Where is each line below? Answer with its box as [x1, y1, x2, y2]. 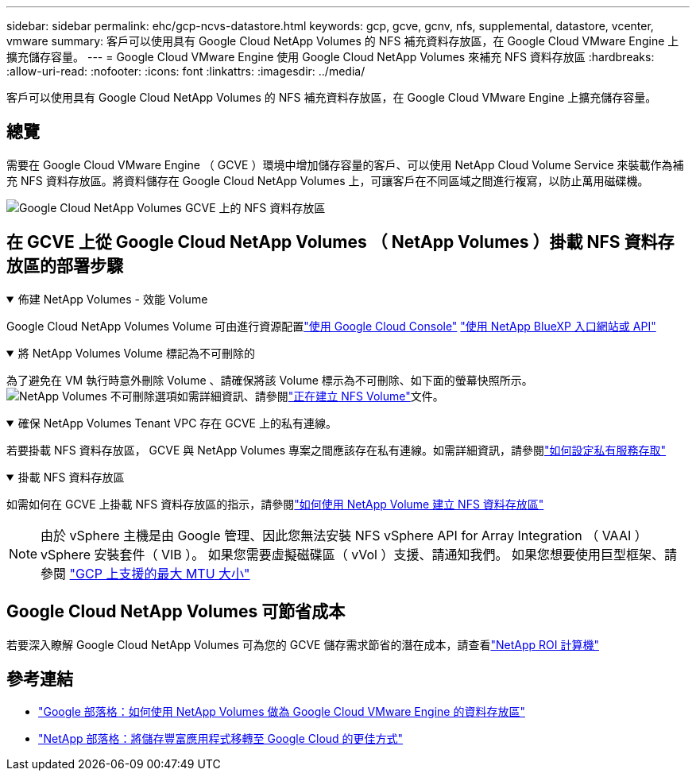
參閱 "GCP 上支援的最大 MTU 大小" [41, 565, 250, 582]
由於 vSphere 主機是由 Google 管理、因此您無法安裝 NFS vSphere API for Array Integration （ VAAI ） [41, 527, 648, 543]
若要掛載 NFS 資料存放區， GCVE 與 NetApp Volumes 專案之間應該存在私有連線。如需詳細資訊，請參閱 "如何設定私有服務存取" [6, 443, 667, 457]
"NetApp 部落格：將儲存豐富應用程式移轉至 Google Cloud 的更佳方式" [38, 732, 404, 746]
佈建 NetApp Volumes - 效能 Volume [17, 292, 208, 306]
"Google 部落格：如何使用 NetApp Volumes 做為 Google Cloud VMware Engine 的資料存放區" [38, 705, 525, 719]
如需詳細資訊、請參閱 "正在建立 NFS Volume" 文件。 [176, 388, 444, 403]
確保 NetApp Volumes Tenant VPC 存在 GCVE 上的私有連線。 [17, 416, 337, 430]
